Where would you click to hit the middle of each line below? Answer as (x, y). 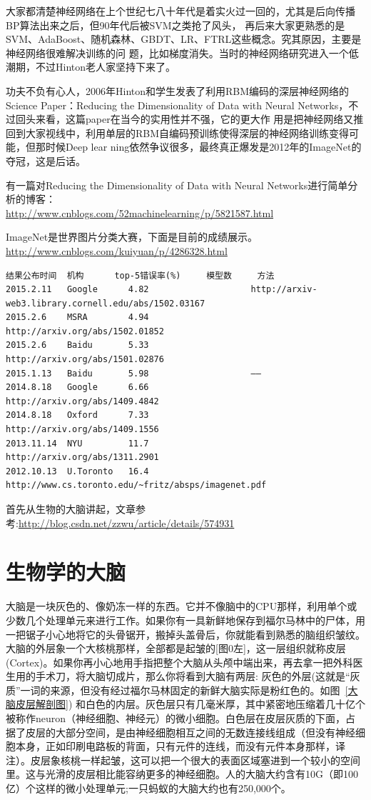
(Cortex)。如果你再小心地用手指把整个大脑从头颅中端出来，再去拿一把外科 (179, 662)
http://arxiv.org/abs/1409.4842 (82, 401)
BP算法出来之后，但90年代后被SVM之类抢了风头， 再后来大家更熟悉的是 (176, 25)
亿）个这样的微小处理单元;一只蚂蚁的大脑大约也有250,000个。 (148, 788)
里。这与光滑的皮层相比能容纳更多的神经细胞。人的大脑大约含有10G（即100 (182, 774)
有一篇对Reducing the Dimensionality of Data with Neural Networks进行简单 (177, 185)
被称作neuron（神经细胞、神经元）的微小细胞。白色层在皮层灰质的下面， (176, 718)
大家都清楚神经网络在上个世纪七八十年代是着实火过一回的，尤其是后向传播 (181, 11)
